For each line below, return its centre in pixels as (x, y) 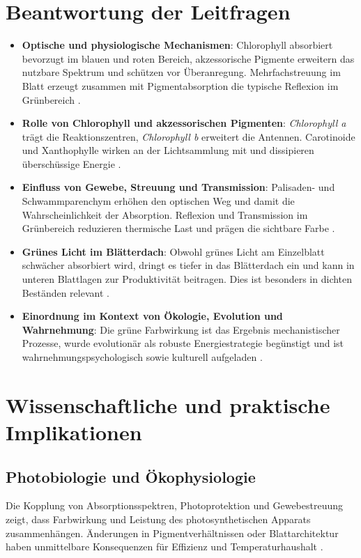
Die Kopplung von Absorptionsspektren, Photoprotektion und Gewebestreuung (175, 505)
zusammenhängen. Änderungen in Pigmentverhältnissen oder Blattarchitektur (172, 533)
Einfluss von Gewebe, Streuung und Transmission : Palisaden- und (178, 187)
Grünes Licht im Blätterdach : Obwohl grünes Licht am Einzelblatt (173, 251)
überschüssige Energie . (71, 163)
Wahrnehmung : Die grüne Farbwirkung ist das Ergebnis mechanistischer (181, 329)
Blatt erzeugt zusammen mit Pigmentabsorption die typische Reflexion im (180, 85)
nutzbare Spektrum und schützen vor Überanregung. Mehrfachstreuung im (181, 72)
